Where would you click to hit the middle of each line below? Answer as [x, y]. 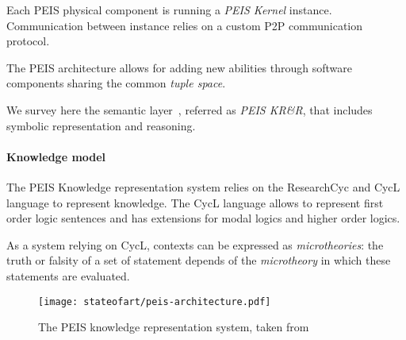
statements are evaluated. [68, 275]
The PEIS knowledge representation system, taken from [174, 327]
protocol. [28, 41]
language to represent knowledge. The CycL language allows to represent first [195, 202]
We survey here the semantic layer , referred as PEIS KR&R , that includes [190, 109]
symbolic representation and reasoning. [101, 125]
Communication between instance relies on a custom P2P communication [185, 25]
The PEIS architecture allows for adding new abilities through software [180, 67]
